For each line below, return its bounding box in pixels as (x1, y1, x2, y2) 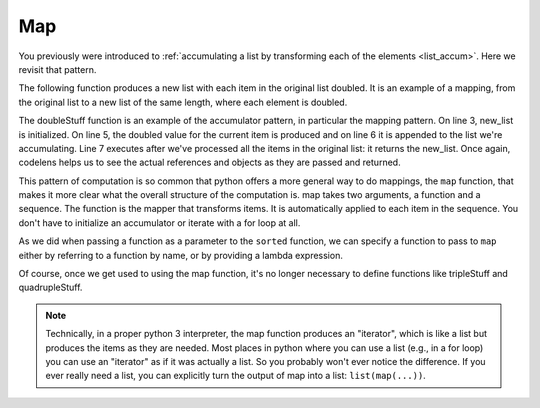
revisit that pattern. (18, 63, 97, 75)
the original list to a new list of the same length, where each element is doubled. (18, 96, 348, 108)
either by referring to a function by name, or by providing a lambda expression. (18, 249, 344, 261)
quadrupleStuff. (18, 281, 83, 294)
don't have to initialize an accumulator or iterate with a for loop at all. (18, 216, 301, 229)
